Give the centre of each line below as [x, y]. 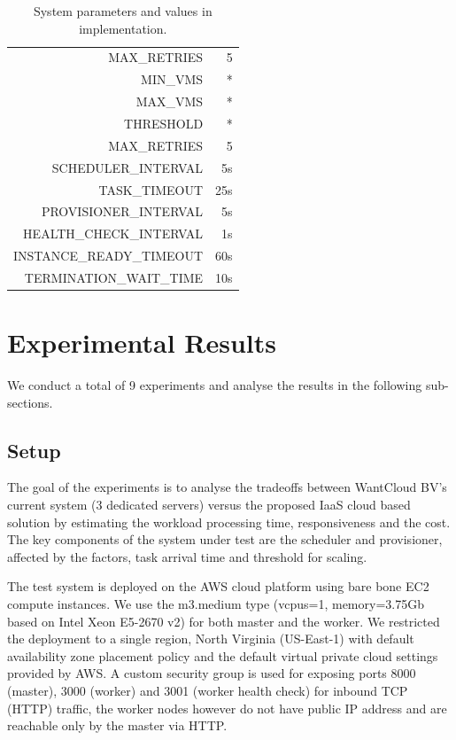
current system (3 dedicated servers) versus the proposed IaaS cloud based [209, 505]
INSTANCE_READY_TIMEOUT [108, 256]
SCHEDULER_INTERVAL [128, 167]
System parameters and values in [123, 11]
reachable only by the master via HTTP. [117, 725]
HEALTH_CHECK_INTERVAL [113, 234]
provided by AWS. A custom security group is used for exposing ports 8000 [212, 673]
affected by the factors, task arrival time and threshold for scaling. [187, 556]
